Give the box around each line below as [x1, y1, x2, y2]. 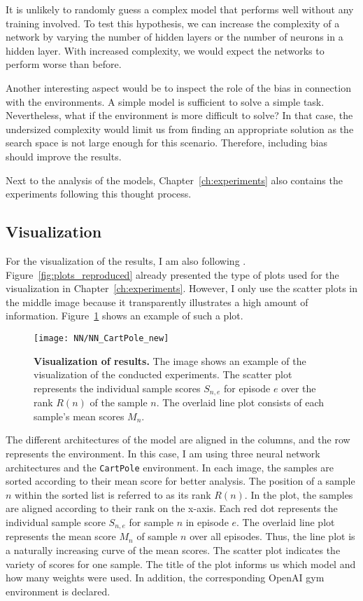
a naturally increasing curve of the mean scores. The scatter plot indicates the [6, 543, 341, 558]
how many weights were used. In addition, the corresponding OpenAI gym [6, 570, 325, 585]
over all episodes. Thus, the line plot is [190, 529, 355, 544]
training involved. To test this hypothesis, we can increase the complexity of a [6, 15, 340, 30]
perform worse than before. [6, 57, 122, 71]
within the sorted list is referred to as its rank [15, 487, 211, 502]
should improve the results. [6, 148, 122, 163]
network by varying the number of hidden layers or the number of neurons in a [6, 29, 343, 44]
